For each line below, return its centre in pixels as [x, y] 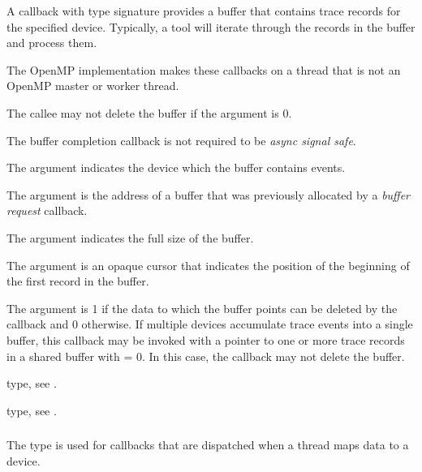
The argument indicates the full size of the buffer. [130, 237]
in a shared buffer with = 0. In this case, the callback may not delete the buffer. [206, 356]
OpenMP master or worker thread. [93, 86]
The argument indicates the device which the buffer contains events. [176, 167]
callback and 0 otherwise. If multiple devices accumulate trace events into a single [210, 324]
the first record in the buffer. [78, 281]
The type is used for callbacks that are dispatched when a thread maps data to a [208, 445]
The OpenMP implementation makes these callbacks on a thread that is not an [204, 69]
